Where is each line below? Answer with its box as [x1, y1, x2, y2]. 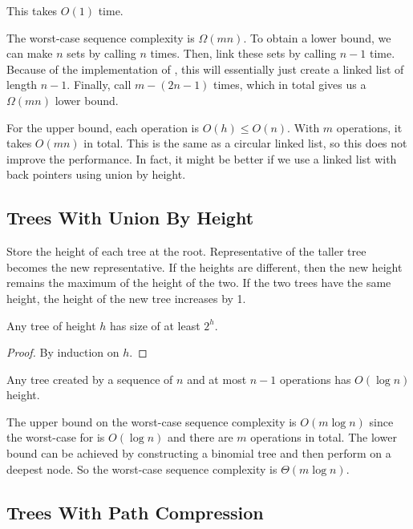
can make [6, 45, 53, 62]
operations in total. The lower [250, 429, 397, 446]
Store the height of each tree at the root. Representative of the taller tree [6, 243, 366, 260]
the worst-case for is [6, 429, 105, 446]
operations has [279, 370, 351, 387]
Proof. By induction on [6, 344, 119, 361]
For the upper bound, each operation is [6, 119, 199, 135]
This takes [6, 2, 58, 18]
